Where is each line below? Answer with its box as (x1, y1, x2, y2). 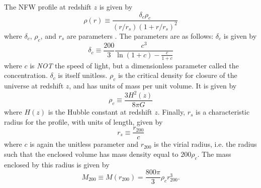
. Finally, (157, 107, 186, 117)
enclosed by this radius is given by (4, 159, 110, 169)
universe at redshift (4, 80, 64, 90)
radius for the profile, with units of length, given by (4, 116, 163, 127)
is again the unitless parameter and (30, 139, 138, 149)
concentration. (4, 70, 48, 80)
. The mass (197, 148, 231, 159)
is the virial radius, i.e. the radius (154, 139, 257, 149)
